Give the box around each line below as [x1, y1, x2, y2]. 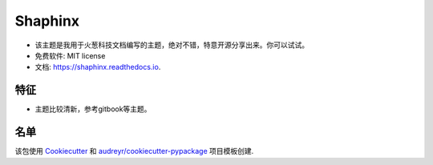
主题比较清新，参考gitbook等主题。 [34, 104, 152, 114]
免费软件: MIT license [34, 50, 106, 60]
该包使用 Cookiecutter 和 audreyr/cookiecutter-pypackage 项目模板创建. [14, 147, 254, 156]
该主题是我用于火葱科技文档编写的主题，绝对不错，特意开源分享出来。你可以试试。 [34, 40, 309, 50]
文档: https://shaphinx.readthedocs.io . [34, 62, 161, 72]
